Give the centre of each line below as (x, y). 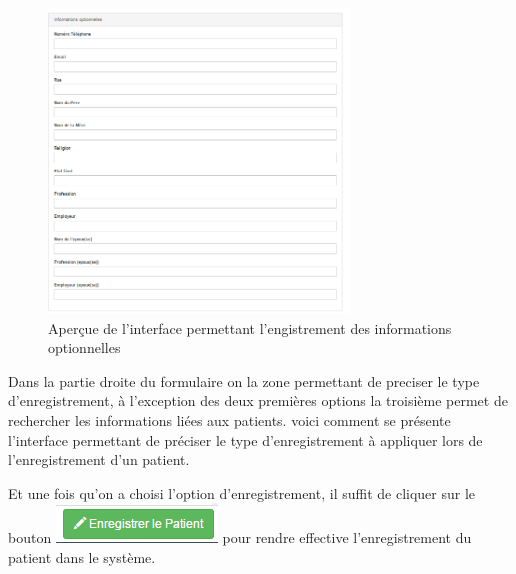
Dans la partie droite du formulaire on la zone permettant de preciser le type (244, 380)
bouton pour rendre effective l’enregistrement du (240, 537)
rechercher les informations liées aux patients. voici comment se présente (229, 420)
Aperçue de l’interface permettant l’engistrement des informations (250, 327)
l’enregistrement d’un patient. (99, 459)
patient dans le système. (82, 557)
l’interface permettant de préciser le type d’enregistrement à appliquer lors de (245, 439)
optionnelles (84, 347)
